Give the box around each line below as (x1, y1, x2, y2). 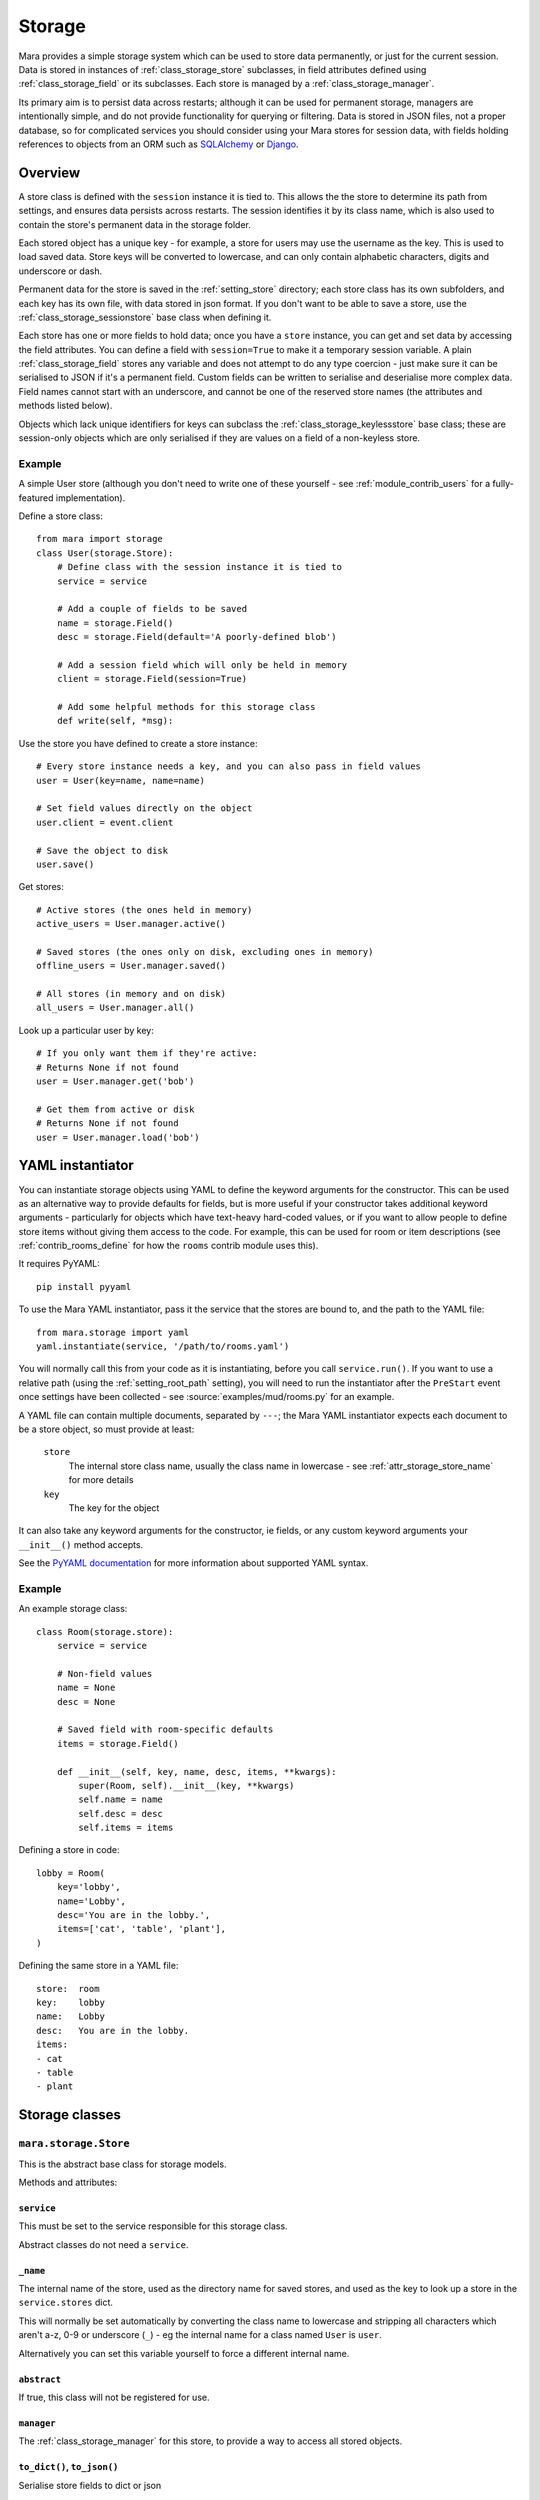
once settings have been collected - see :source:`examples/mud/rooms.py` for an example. (18, 1391, 395, 1403)
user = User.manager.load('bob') (36, 1131, 200, 1143)
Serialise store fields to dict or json (18, 2479, 162, 2491)
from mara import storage (36, 533, 164, 545)
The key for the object (68, 1501, 160, 1514)
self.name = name (78, 1794, 164, 1805)
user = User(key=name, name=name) (36, 775, 205, 786)
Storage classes (18, 2106, 122, 2124)
